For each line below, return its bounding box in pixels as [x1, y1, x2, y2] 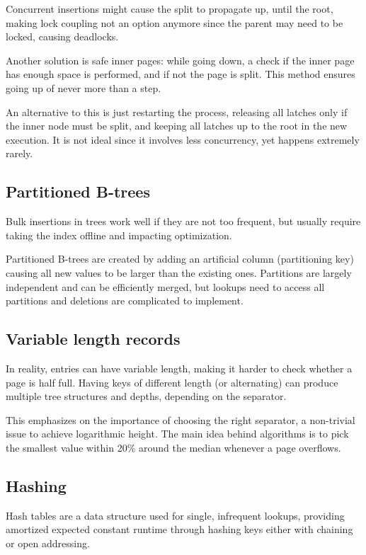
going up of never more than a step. [6, 80, 161, 95]
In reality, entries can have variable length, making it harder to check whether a [6, 360, 353, 375]
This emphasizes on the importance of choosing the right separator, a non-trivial [6, 412, 355, 427]
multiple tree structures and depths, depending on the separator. [6, 389, 287, 404]
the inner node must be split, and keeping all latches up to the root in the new [6, 118, 348, 133]
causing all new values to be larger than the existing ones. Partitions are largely [6, 265, 352, 280]
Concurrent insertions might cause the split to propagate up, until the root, [6, 1, 333, 16]
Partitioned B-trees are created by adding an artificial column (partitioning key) [6, 251, 354, 266]
